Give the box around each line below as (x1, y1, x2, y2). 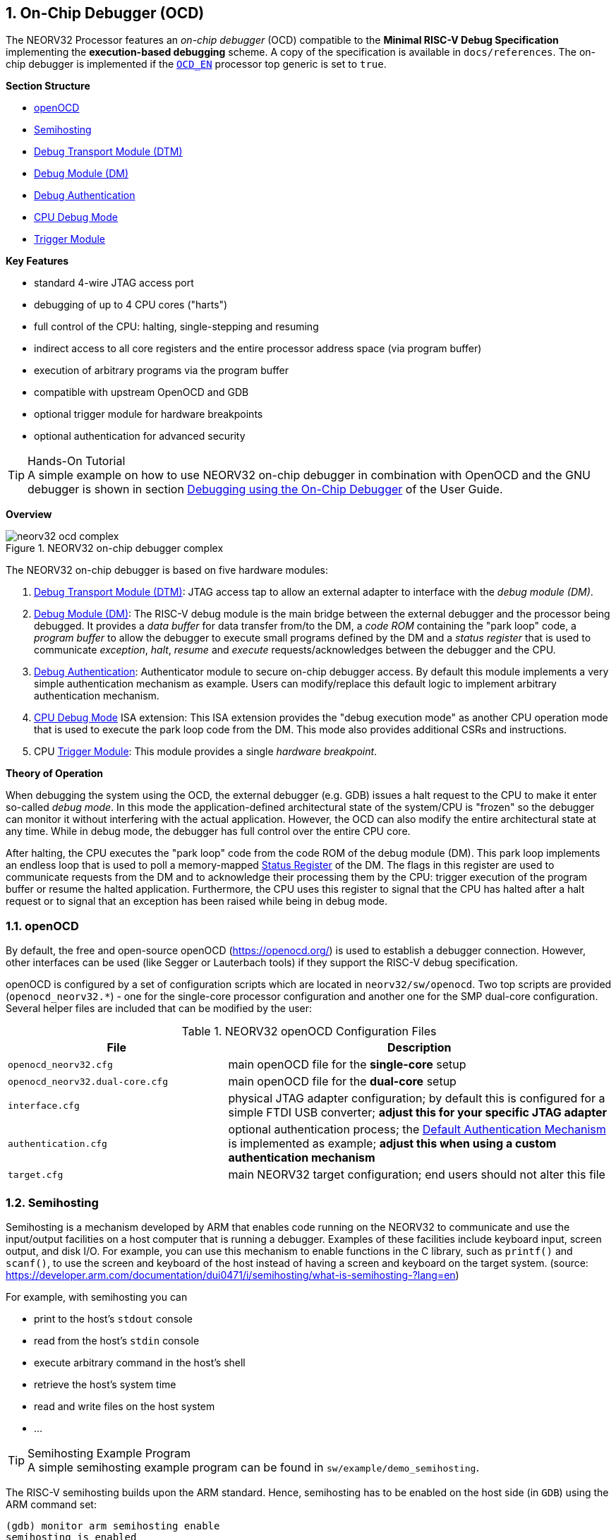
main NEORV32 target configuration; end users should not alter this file (228, 1167, 605, 1182)
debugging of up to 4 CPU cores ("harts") (34, 299, 228, 311)
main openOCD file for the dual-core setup (228, 1074, 457, 1089)
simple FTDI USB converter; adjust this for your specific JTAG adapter (228, 1105, 607, 1120)
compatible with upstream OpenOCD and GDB (34, 386, 249, 399)
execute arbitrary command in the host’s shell (34, 1356, 246, 1368)
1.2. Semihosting (6, 1195, 99, 1210)
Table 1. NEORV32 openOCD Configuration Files (181, 1024, 437, 1039)
